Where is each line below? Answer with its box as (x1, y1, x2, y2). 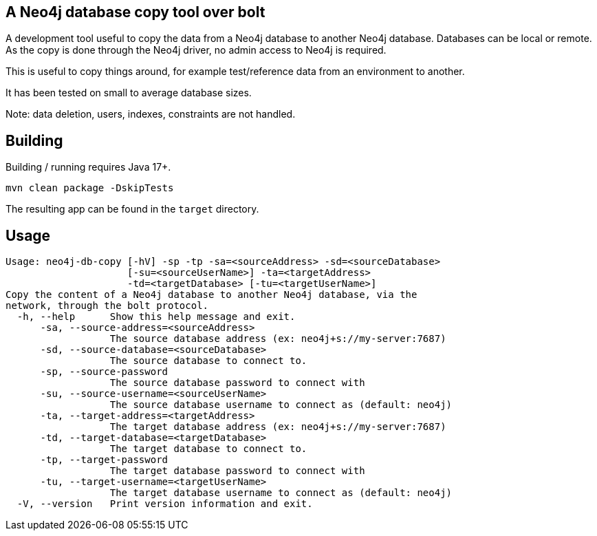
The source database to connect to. (109, 355, 307, 367)
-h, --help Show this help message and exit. (17, 311, 296, 323)
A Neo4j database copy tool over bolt (6, 3, 265, 21)
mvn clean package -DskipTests (6, 182, 174, 194)
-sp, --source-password (40, 366, 169, 378)
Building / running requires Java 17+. (6, 161, 171, 173)
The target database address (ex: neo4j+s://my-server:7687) (109, 421, 446, 433)
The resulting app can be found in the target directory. (6, 203, 259, 215)
